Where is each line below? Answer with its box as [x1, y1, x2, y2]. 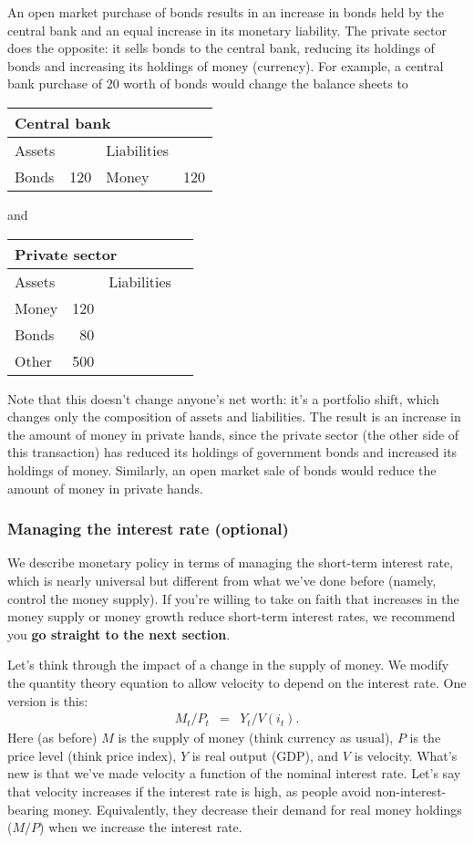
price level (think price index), [7, 745, 177, 765]
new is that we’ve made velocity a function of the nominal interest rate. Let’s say [7, 764, 461, 783]
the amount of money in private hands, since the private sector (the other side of [7, 424, 459, 443]
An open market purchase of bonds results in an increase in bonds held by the [7, 3, 444, 21]
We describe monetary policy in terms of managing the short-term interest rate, [7, 553, 454, 572]
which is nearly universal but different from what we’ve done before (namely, [7, 570, 437, 589]
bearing [7, 799, 49, 818]
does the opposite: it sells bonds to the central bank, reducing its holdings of [7, 38, 435, 57]
